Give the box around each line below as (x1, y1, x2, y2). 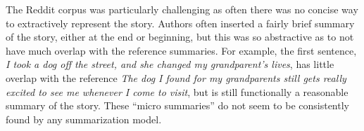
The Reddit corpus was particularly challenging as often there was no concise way (6, 2, 358, 16)
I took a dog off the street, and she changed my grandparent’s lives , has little (6, 57, 334, 71)
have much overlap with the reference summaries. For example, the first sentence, (6, 43, 357, 57)
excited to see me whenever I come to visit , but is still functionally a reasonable (6, 84, 349, 99)
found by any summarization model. (6, 111, 162, 126)
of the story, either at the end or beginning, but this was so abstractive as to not (6, 29, 354, 44)
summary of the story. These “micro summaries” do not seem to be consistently (6, 98, 349, 113)
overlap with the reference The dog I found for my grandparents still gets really (6, 70, 346, 85)
